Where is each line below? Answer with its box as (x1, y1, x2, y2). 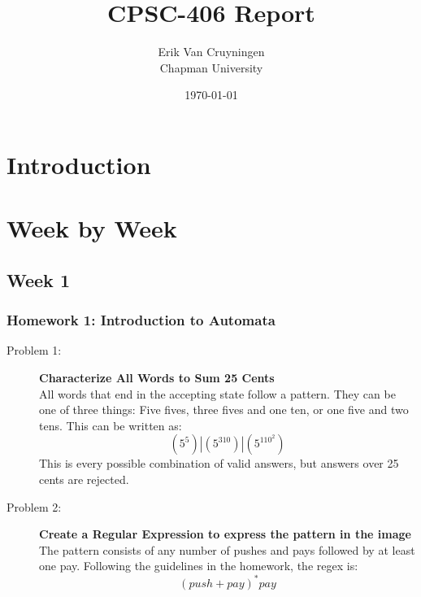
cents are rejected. (39, 471, 129, 488)
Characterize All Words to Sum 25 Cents (39, 369, 275, 386)
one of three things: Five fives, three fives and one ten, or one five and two (39, 401, 409, 418)
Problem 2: (7, 498, 62, 515)
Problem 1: (7, 342, 62, 359)
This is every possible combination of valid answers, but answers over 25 (39, 455, 399, 472)
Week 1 (7, 267, 70, 292)
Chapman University (159, 59, 263, 76)
